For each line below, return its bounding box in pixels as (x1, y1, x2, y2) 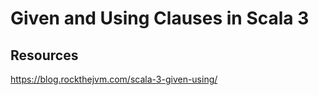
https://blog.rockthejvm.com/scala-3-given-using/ (10, 73, 218, 85)
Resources (10, 47, 79, 64)
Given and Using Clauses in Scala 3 (10, 7, 310, 30)
